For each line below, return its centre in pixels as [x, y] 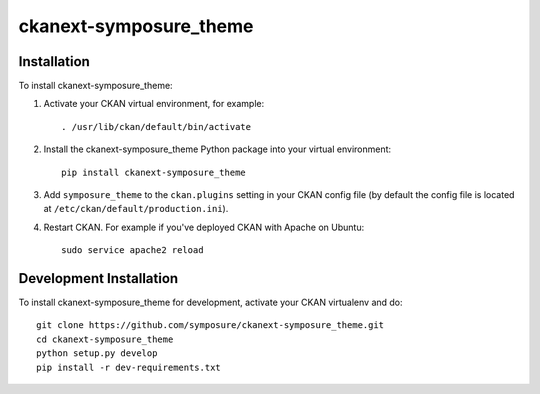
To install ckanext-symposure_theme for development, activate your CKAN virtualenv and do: [211, 302]
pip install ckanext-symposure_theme [154, 172]
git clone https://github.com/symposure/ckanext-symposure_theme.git [210, 325]
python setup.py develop [97, 353]
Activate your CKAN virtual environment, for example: [154, 104]
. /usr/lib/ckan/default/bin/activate [156, 126]
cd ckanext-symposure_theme [105, 339]
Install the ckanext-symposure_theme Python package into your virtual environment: [217, 149]
